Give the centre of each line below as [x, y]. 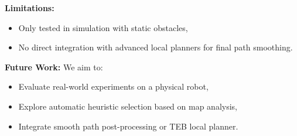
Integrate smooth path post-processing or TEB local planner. [128, 126]
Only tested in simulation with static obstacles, [103, 27]
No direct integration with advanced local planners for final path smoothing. [156, 47]
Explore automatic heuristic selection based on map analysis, [128, 106]
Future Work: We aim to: [54, 67]
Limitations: [30, 8]
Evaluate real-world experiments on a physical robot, [113, 86]
